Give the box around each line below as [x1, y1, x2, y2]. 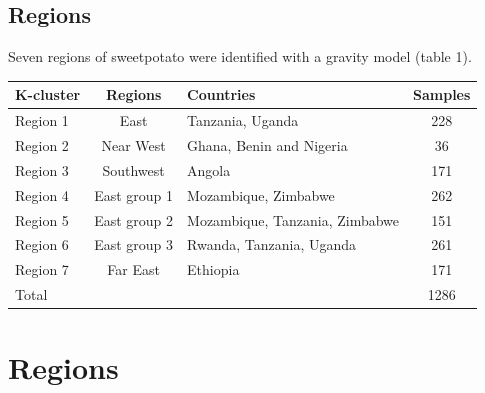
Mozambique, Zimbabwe [187, 184, 335, 205]
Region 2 [15, 134, 69, 155]
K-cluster [15, 84, 81, 105]
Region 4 [15, 184, 69, 205]
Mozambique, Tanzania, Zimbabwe [187, 209, 400, 230]
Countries [187, 84, 256, 105]
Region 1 [15, 110, 69, 131]
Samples [413, 84, 471, 105]
